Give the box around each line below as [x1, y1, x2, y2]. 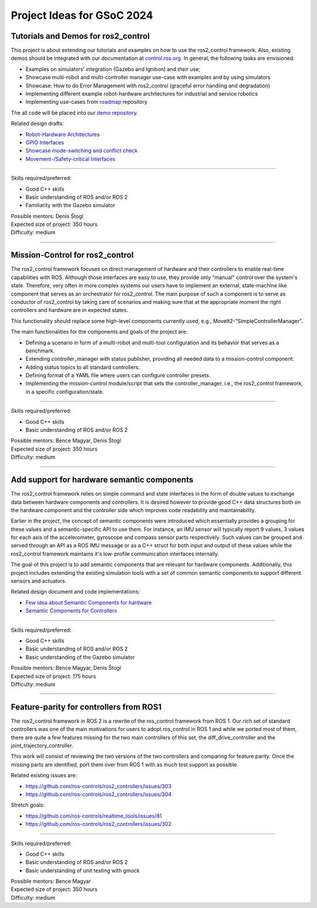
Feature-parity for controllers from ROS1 [11, 702, 162, 712]
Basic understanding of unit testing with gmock [25, 867, 140, 874]
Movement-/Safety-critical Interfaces [25, 155, 116, 162]
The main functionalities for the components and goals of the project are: [11, 328, 188, 336]
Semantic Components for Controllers [25, 607, 117, 614]
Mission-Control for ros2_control [11, 250, 134, 260]
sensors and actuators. [11, 578, 67, 585]
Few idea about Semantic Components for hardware [25, 599, 152, 606]
